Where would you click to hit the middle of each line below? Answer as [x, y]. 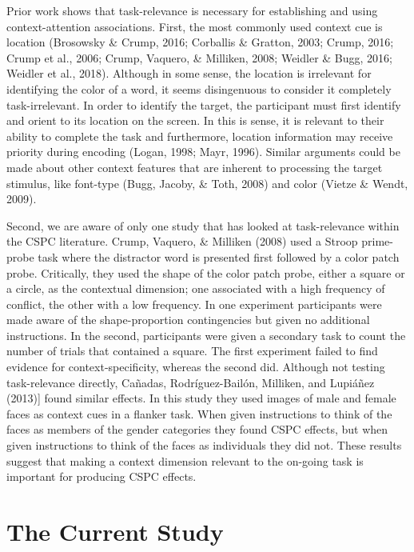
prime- [377, 241]
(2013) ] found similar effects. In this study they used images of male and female [201, 398]
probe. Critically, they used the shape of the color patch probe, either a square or [206, 272]
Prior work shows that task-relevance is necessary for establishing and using [192, 10]
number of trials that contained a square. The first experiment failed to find [192, 351]
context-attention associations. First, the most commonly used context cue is [195, 26]
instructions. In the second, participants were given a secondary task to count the [206, 335]
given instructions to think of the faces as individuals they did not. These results [204, 445]
